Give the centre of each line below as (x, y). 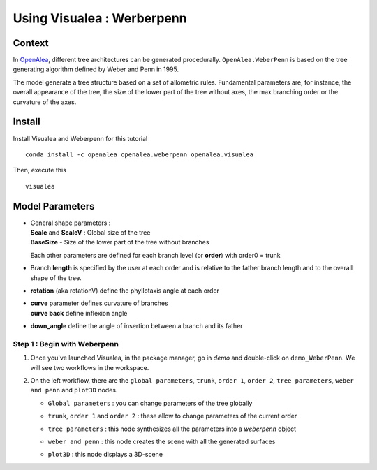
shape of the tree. (56, 278)
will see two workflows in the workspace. (90, 367)
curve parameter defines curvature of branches (99, 303)
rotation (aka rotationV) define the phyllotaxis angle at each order (125, 291)
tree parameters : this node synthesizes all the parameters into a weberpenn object (172, 429)
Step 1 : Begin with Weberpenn (66, 344)
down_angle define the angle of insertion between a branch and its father (137, 326)
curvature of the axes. (45, 102)
